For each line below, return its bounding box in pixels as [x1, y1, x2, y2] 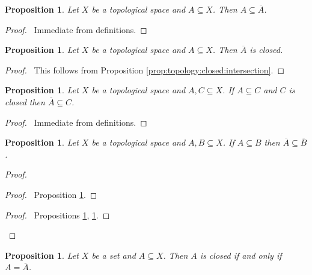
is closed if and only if [200, 249, 282, 261]
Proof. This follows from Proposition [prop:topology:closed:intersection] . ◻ [5, 63, 285, 76]
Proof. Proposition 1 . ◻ [5, 188, 97, 200]
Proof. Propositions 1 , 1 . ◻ [5, 208, 110, 221]
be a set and [91, 249, 136, 261]
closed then [5, 95, 45, 108]
